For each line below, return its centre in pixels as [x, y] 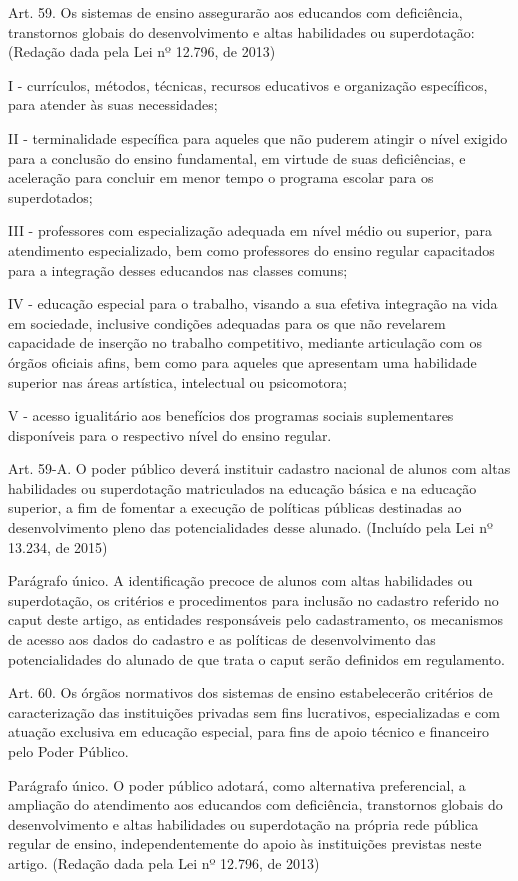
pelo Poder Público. [68, 751]
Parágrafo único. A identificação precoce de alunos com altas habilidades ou [240, 580]
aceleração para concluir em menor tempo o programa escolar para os [221, 177]
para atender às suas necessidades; [113, 104]
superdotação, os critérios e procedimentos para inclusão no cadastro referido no [253, 599]
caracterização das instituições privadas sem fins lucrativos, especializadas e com [254, 711]
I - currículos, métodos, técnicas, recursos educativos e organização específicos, [248, 84]
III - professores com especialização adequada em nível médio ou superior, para [250, 230]
